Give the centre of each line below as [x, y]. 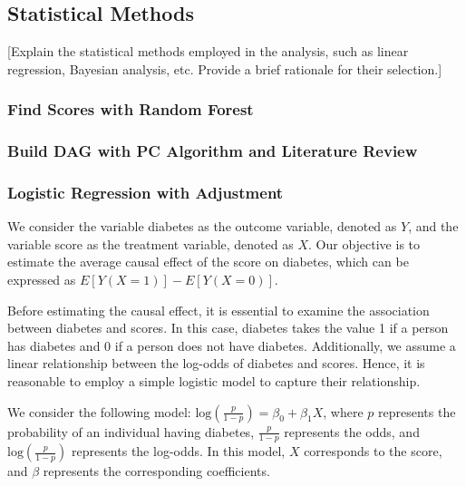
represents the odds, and [352, 431]
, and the [433, 226]
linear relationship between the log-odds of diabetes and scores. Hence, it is [216, 363]
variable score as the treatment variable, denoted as [150, 243]
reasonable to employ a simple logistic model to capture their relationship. [214, 381]
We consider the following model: [99, 411]
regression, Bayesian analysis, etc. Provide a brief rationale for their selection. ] [225, 68]
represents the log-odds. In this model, [178, 451]
